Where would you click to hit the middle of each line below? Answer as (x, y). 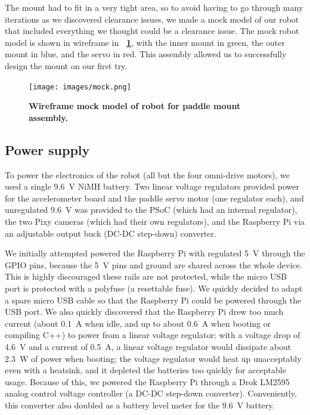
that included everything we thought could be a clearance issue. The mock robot (152, 31)
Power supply (47, 149)
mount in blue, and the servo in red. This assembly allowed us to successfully (146, 54)
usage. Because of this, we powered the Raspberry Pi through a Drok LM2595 (147, 381)
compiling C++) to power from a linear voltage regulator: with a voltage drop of (153, 335)
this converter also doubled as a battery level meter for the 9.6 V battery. (140, 405)
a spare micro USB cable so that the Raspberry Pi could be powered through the (153, 300)
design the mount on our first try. (66, 65)
